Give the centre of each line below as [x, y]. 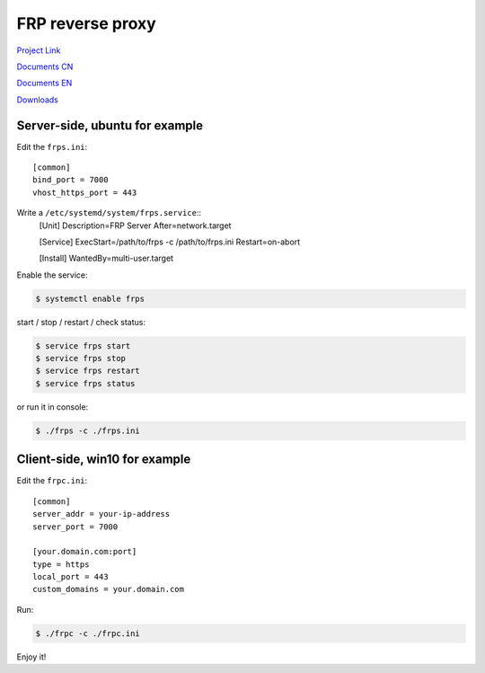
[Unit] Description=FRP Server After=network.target [135, 226]
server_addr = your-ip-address [101, 514]
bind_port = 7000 [71, 180]
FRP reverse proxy [86, 23]
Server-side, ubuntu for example [110, 125]
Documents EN [44, 83]
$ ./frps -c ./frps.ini [88, 430]
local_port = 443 [71, 577]
